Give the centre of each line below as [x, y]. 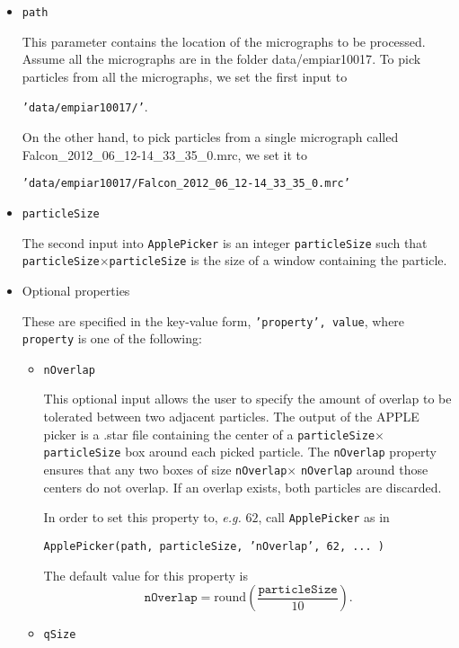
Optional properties [76, 290]
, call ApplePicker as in [324, 517]
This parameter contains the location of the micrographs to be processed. [224, 41]
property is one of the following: [112, 338]
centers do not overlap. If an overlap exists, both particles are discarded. [243, 487]
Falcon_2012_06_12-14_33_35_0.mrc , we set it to [165, 154]
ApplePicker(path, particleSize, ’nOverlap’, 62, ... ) [214, 546]
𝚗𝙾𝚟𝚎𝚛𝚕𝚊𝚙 [171, 598]
